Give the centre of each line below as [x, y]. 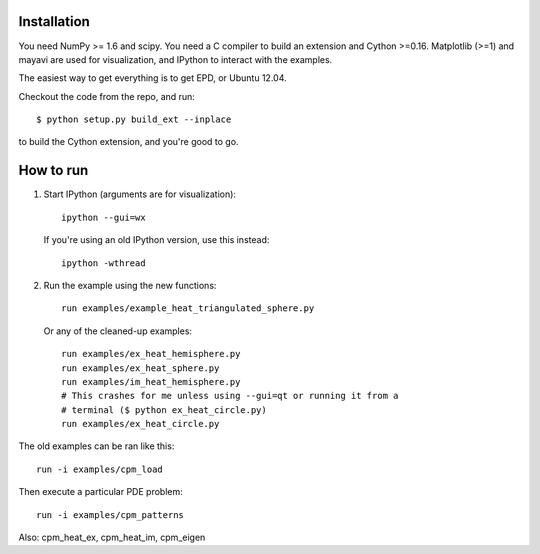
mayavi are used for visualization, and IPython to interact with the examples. [175, 59]
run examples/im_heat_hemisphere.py [151, 381]
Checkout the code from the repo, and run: [106, 96]
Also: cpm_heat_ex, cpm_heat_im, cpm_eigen [112, 537]
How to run [53, 170]
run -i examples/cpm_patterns [110, 514]
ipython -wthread [103, 263]
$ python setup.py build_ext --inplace [134, 119]
